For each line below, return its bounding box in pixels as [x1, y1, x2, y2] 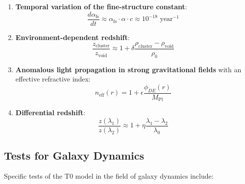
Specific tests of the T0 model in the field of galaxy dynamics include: [4, 171, 214, 181]
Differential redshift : [15, 107, 86, 118]
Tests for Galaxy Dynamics [4, 148, 144, 163]
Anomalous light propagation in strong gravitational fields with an [15, 64, 242, 74]
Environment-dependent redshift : [15, 32, 130, 42]
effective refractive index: [15, 74, 91, 84]
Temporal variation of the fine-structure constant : [15, 1, 187, 11]
